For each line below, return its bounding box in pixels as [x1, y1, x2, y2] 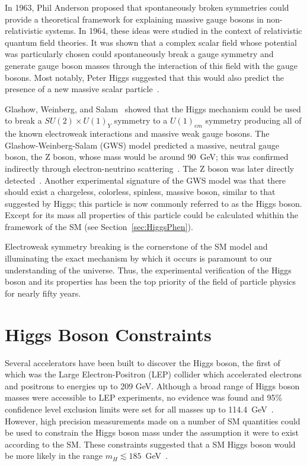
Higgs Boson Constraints [5, 322, 212, 346]
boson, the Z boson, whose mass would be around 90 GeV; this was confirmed [5, 150, 289, 163]
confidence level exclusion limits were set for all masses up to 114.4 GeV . [5, 402, 274, 415]
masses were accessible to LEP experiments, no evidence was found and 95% [5, 391, 283, 404]
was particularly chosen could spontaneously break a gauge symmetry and [5, 48, 274, 60]
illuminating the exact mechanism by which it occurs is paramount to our [5, 252, 273, 265]
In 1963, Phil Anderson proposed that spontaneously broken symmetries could [5, 1, 289, 13]
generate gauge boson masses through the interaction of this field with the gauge [5, 59, 298, 71]
